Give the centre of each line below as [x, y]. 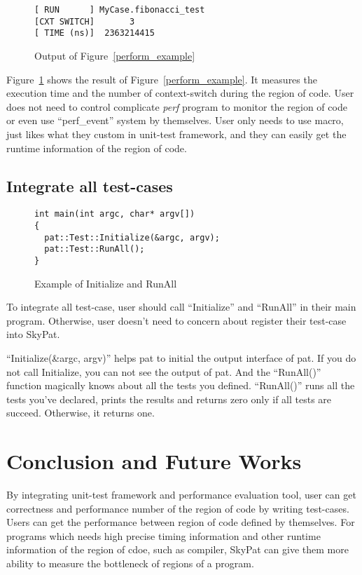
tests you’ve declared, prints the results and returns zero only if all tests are [169, 399]
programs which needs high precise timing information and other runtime [163, 535]
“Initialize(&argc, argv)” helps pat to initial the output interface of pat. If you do [181, 357]
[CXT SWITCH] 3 [85, 21]
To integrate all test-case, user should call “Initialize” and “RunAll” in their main [181, 307]
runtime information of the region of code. [97, 148]
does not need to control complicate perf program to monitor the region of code [177, 106]
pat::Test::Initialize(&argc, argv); [132, 237]
